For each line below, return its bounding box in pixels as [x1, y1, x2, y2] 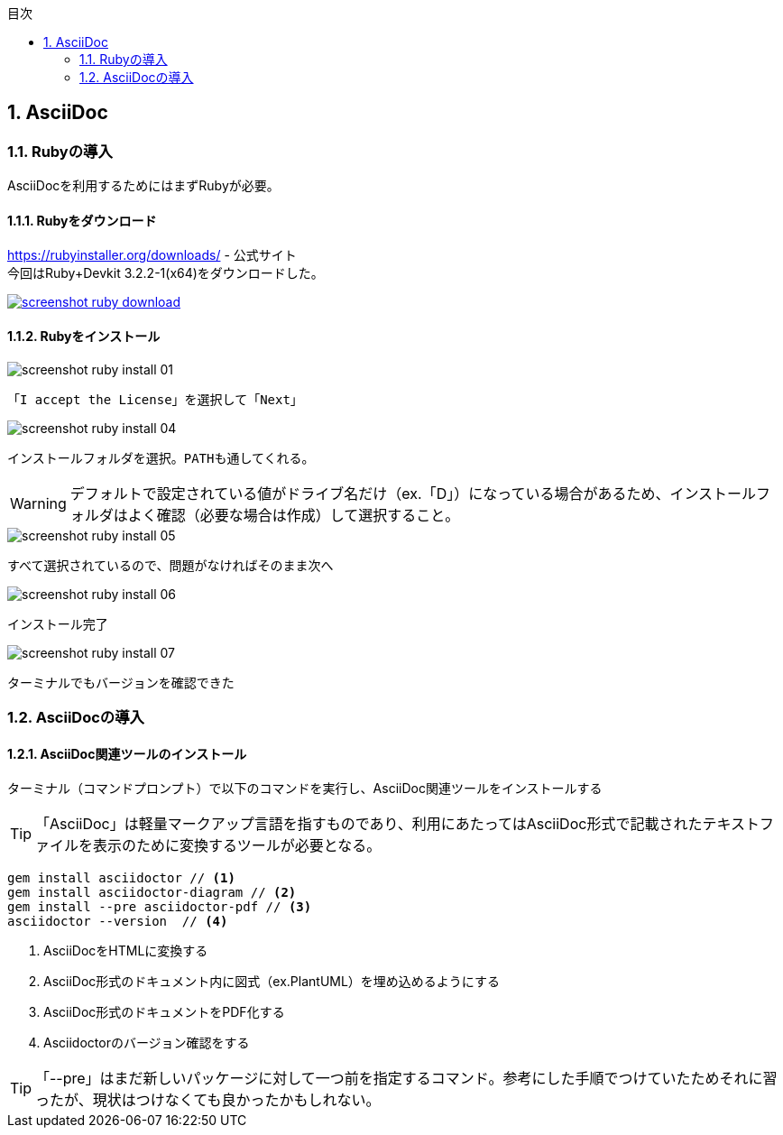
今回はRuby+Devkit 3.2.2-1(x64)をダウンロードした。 [7, 265, 324, 281]
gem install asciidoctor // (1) [7, 871, 235, 886]
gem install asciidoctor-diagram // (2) [7, 885, 297, 900]
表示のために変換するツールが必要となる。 [93, 836, 382, 855]
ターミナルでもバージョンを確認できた [7, 675, 235, 690]
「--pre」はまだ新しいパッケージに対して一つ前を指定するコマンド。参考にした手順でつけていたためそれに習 [35, 1069, 778, 1088]
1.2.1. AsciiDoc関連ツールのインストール [7, 745, 247, 761]
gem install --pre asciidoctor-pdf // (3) [7, 900, 312, 915]
